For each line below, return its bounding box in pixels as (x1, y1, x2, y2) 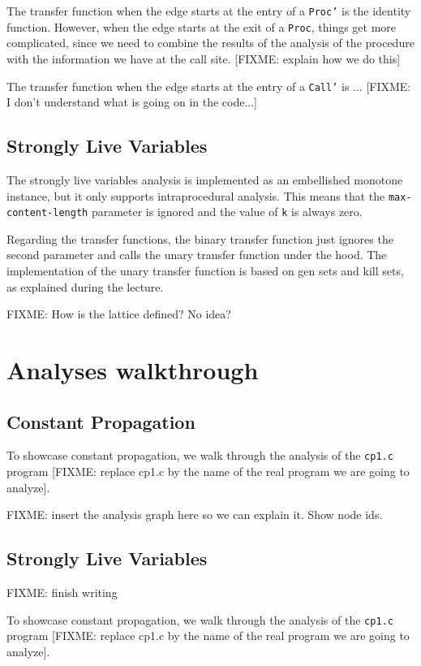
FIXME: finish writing (6, 584, 118, 601)
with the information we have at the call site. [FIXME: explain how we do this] (6, 50, 401, 67)
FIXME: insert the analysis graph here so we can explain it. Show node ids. (6, 506, 383, 523)
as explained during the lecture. (6, 278, 164, 295)
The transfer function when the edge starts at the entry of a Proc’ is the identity (6, 2, 411, 19)
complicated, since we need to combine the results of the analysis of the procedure (6, 34, 415, 51)
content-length (6, 207, 88, 219)
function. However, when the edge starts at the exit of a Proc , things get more (6, 18, 397, 35)
